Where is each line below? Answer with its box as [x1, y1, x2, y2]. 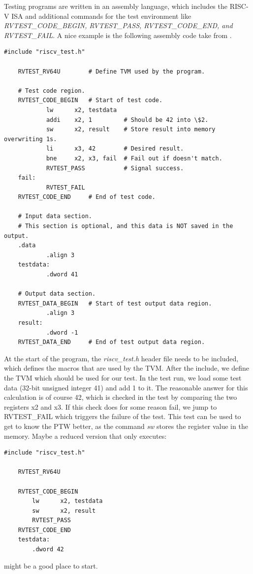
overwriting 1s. [4, 135, 57, 143]
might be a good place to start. [4, 560, 98, 571]
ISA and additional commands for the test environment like [11, 10, 191, 21]
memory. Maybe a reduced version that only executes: [4, 430, 167, 441]
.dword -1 [46, 329, 78, 336]
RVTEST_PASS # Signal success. [46, 164, 184, 172]
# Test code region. [18, 87, 85, 94]
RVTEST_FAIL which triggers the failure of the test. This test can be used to [4, 411, 241, 421]
